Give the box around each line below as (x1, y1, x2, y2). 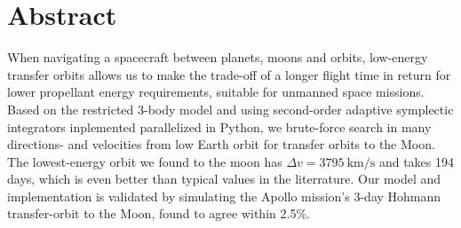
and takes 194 (378, 152, 454, 170)
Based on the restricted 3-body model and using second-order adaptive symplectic (7, 99, 454, 118)
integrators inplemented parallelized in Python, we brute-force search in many (7, 117, 432, 136)
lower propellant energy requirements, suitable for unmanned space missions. (7, 83, 425, 101)
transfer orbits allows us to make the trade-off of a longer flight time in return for (7, 65, 451, 83)
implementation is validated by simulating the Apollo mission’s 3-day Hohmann (7, 186, 441, 205)
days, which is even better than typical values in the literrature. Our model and (7, 169, 441, 188)
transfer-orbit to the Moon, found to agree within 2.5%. (7, 204, 310, 223)
